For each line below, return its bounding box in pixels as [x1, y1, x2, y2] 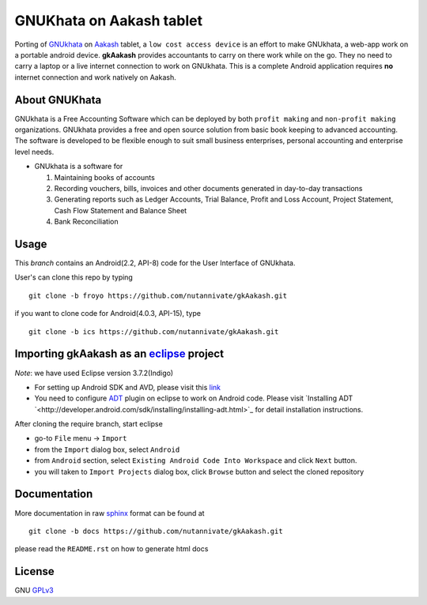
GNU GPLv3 [14, 585, 55, 596]
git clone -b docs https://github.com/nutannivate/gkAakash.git [28, 526, 284, 535]
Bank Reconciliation [54, 217, 119, 227]
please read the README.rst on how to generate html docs [14, 544, 209, 554]
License [14, 565, 55, 578]
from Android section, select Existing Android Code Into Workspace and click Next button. [34, 456, 357, 465]
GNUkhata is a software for [34, 162, 123, 171]
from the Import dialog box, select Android [34, 445, 180, 454]
